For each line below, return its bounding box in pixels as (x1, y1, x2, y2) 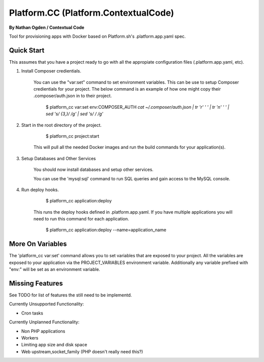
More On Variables (9, 240, 67, 248)
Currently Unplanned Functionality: (9, 319, 80, 325)
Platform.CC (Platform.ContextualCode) (9, 7, 175, 18)
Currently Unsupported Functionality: (9, 301, 84, 307)
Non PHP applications (21, 328, 66, 334)
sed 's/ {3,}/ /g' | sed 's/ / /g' (45, 111, 104, 117)
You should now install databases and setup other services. (33, 167, 154, 172)
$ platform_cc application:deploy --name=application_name (45, 227, 166, 233)
